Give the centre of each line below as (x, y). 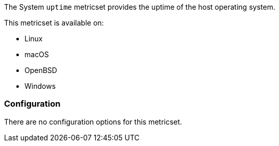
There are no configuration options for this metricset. (93, 121)
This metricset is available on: (54, 23)
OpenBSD (41, 70)
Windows (40, 86)
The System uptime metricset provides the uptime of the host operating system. (140, 7)
